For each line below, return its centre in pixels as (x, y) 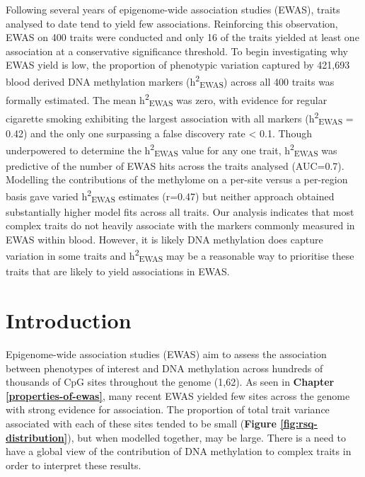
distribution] (37, 437)
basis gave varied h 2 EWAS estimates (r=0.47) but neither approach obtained (170, 196)
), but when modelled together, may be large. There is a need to (207, 437)
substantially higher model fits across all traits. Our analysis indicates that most (180, 211)
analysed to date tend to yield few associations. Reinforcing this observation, (172, 23)
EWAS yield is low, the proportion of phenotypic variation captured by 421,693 (178, 65)
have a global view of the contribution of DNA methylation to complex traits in (179, 451)
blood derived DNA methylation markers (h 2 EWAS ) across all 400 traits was (170, 81)
